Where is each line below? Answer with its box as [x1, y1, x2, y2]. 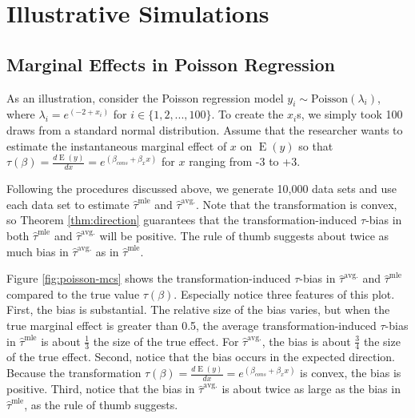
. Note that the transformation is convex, [196, 195, 397, 212]
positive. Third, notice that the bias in [6, 380, 195, 397]
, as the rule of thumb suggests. [24, 396, 178, 412]
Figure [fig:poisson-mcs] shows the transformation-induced [6, 270, 291, 287]
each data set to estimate [6, 195, 130, 212]
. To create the [211, 106, 284, 123]
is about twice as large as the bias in [221, 380, 401, 397]
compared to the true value [6, 285, 140, 302]
